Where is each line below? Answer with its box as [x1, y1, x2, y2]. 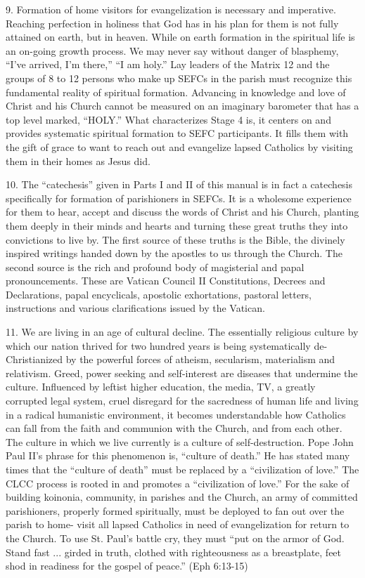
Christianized [6, 352, 63, 367]
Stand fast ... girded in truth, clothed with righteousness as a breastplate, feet [6, 544, 342, 559]
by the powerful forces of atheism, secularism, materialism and [65, 352, 335, 367]
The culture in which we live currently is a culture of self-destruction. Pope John [6, 434, 354, 449]
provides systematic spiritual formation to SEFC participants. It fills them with [6, 126, 349, 140]
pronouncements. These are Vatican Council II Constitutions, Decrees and [6, 273, 326, 288]
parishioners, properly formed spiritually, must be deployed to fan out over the [6, 503, 345, 518]
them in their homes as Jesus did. [6, 153, 151, 168]
